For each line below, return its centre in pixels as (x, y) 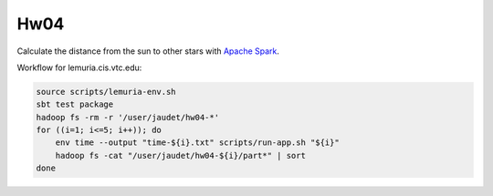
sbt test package (75, 104)
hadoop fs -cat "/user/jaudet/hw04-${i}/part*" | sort (180, 155)
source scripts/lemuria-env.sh (106, 92)
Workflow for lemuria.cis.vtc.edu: (79, 67)
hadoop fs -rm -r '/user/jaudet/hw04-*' (127, 117)
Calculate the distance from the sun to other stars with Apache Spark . (148, 51)
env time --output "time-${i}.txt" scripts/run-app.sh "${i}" (197, 143)
